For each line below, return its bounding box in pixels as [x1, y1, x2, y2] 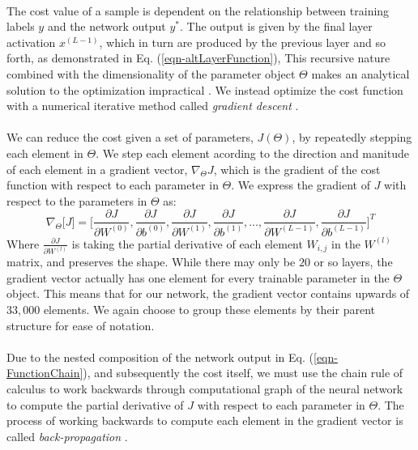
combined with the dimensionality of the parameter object [6, 65, 296, 82]
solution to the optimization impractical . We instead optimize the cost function [6, 81, 403, 98]
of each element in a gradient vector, [6, 160, 188, 177]
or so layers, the [313, 253, 393, 270]
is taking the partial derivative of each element [71, 235, 303, 252]
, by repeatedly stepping [292, 129, 412, 146]
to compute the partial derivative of [6, 396, 184, 413]
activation [6, 33, 56, 50]
